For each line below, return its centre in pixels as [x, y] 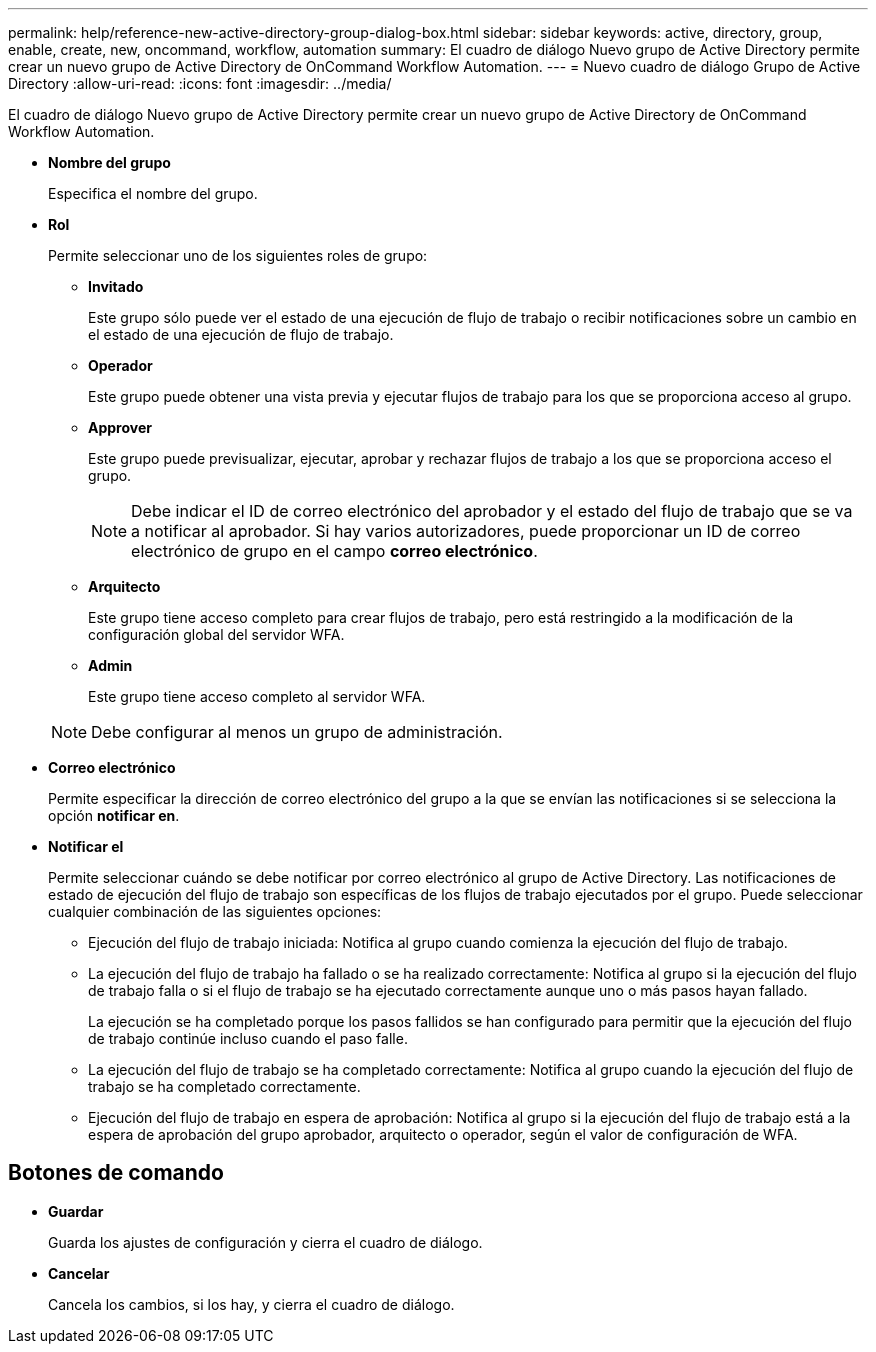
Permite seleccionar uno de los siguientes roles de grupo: [238, 255]
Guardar [76, 1211]
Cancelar [79, 1273]
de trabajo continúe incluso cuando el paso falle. [248, 1038]
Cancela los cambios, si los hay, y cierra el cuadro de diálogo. [251, 1304]
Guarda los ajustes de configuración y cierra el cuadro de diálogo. [265, 1242]
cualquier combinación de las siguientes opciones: [215, 911]
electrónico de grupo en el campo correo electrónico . [334, 551]
